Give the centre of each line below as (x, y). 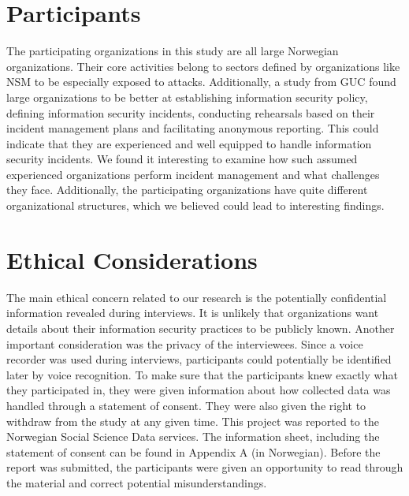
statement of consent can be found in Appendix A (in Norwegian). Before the (193, 451)
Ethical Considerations (132, 259)
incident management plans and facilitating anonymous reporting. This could (193, 128)
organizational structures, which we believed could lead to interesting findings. (195, 205)
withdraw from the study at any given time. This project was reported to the (193, 421)
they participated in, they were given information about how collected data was (199, 390)
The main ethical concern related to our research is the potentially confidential (197, 297)
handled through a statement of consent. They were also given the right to (186, 405)
